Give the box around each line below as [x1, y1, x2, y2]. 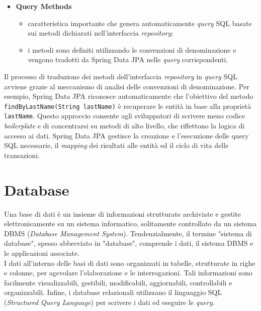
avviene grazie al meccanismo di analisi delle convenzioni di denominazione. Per [4, 81, 249, 91]
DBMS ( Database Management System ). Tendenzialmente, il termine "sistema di [4, 228, 252, 238]
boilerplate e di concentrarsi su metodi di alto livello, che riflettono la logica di [4, 120, 245, 131]
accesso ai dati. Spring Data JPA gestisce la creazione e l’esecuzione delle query [4, 130, 249, 140]
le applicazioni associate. [4, 247, 79, 258]
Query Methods [16, 1, 72, 11]
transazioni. [4, 149, 40, 160]
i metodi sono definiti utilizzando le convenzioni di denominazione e [28, 44, 236, 55]
